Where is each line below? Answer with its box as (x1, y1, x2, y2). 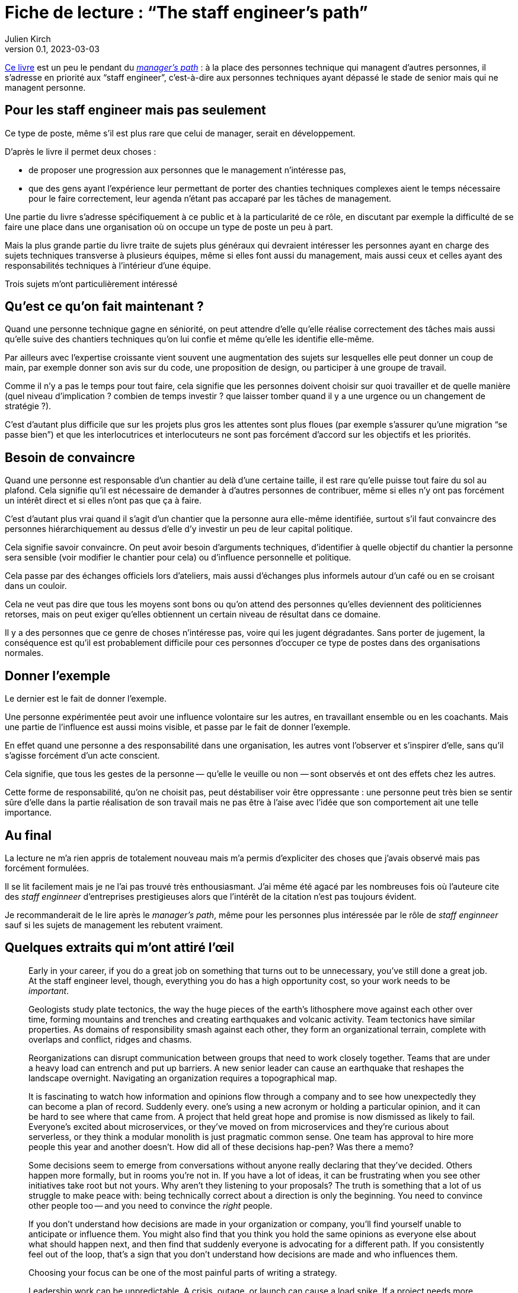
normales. (5, 648, 44, 658)
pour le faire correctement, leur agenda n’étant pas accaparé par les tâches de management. (28, 193, 392, 203)
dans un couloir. (5, 581, 67, 591)
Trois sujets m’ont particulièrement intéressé (5, 278, 178, 289)
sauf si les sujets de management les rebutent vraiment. (5, 919, 223, 930)
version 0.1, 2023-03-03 (5, 43, 100, 54)
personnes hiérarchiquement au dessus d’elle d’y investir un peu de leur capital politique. (5, 524, 353, 534)
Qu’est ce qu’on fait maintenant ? (5, 299, 204, 314)
